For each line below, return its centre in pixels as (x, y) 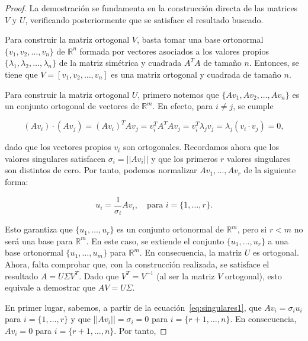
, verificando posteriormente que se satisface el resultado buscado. (144, 19)
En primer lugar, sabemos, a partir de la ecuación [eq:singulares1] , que (133, 307)
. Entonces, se (274, 63)
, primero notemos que (178, 94)
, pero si (252, 229)
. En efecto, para (183, 106)
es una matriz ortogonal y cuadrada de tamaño (196, 74)
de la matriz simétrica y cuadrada (120, 63)
